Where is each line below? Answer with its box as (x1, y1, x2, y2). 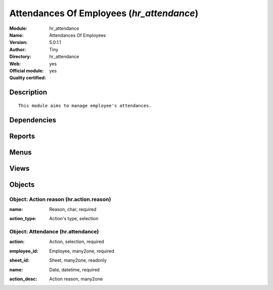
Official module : (9, 67, 44, 73)
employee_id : (9, 248, 39, 254)
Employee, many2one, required (49, 248, 115, 254)
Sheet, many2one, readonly (49, 257, 107, 263)
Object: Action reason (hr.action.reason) (9, 195, 111, 202)
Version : (9, 39, 28, 46)
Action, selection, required (49, 238, 105, 245)
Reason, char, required (49, 206, 97, 212)
